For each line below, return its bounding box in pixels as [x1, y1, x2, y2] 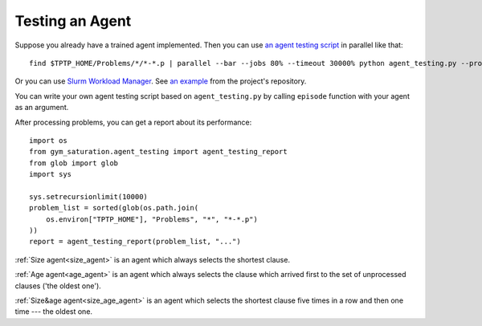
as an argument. [14, 103, 69, 112]
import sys [29, 169, 72, 179]
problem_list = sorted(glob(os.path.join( [29, 203, 199, 213]
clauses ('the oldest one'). [14, 281, 102, 291]
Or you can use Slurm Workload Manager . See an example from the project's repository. [14, 76, 307, 86]
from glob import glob [29, 158, 119, 168]
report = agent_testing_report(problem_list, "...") [29, 237, 241, 247]
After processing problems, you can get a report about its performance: [14, 117, 252, 127]
